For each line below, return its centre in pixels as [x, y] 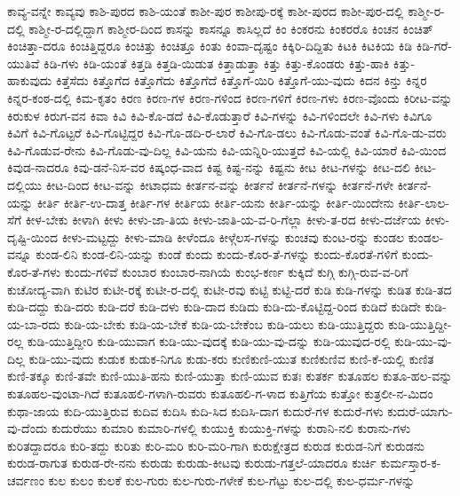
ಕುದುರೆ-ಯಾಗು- [420, 410]
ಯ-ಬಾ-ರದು [34, 323]
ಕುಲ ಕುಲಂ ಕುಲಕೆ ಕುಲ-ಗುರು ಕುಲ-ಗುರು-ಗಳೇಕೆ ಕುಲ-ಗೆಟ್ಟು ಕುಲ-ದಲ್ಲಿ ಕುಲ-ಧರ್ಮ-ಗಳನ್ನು [232, 480]
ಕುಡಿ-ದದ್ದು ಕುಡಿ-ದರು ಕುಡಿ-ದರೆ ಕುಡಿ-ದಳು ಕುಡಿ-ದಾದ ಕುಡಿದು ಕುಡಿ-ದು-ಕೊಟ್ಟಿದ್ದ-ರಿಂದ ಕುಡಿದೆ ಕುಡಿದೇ [214, 307]
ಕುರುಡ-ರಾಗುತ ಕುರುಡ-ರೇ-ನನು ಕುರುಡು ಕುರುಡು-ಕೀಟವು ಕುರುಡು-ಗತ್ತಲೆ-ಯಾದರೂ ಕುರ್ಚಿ [192, 463]
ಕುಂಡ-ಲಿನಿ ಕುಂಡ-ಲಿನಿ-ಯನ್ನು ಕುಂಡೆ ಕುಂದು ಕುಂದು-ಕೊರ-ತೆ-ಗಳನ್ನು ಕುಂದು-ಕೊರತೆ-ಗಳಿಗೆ [217, 254]
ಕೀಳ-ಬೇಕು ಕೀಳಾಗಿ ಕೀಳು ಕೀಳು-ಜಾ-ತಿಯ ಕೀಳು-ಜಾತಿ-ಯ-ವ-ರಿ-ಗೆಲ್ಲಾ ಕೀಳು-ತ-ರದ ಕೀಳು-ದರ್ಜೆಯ [223, 220]
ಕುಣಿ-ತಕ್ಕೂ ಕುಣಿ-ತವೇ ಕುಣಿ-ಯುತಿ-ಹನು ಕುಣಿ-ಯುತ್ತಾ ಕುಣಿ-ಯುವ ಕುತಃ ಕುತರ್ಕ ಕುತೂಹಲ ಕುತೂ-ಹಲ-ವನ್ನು [230, 376]
